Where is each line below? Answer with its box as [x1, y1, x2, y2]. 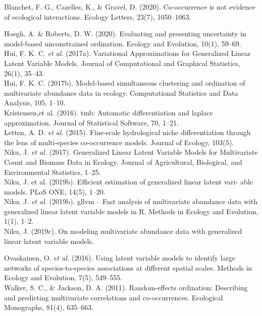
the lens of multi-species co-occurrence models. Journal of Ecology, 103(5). [4, 137, 234, 147]
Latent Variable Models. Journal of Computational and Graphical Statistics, [4, 57, 240, 68]
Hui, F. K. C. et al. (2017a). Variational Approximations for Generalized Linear [4, 48, 251, 58]
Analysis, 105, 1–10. [4, 97, 66, 108]
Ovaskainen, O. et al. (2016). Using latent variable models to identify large [4, 252, 236, 263]
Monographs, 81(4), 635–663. [4, 302, 94, 312]
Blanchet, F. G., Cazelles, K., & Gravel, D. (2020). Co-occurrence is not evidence [4, 2, 255, 12]
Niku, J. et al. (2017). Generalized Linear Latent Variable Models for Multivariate [4, 147, 258, 157]
